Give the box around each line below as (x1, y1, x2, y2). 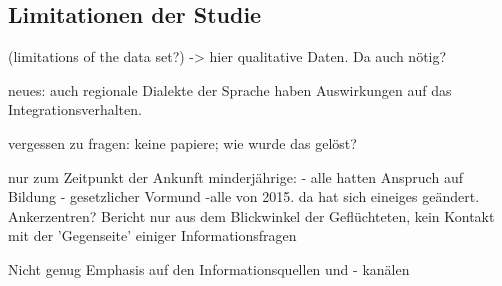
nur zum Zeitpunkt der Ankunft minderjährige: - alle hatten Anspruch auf (8, 166, 463, 187)
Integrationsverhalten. (8, 99, 142, 120)
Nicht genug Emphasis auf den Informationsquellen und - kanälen (8, 258, 410, 279)
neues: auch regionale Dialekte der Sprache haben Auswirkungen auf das (8, 79, 452, 100)
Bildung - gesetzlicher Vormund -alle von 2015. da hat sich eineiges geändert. (8, 186, 480, 207)
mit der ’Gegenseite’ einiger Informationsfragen (8, 225, 297, 246)
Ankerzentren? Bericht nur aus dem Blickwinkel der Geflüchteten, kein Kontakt (8, 205, 495, 226)
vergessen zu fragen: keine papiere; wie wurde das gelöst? (8, 132, 357, 153)
